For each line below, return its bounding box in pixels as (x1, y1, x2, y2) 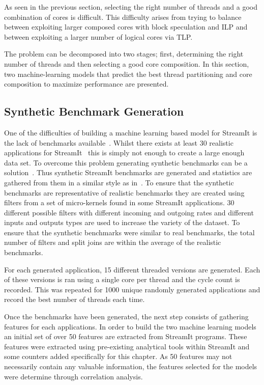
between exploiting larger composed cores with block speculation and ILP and (4, 21, 248, 32)
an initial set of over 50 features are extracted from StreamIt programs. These (4, 331, 247, 342)
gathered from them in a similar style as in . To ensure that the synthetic (4, 177, 234, 187)
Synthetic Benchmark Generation (4, 103, 184, 119)
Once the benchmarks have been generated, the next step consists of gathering (4, 311, 249, 322)
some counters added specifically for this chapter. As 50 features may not (4, 351, 232, 362)
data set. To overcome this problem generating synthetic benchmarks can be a (4, 157, 248, 168)
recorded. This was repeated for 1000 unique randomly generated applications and (4, 284, 260, 294)
